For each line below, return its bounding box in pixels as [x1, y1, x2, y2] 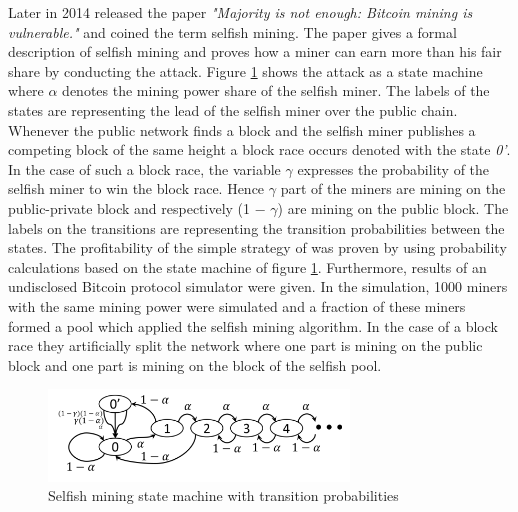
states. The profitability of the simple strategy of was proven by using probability [8, 237, 507, 258]
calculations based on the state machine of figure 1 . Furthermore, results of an [8, 256, 487, 277]
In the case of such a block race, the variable [8, 158, 281, 179]
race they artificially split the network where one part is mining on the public [8, 335, 483, 356]
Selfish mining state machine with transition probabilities [48, 485, 399, 506]
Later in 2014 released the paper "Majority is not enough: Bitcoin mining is [8, 2, 473, 22]
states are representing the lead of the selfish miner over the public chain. [8, 99, 458, 120]
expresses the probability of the [297, 158, 490, 179]
